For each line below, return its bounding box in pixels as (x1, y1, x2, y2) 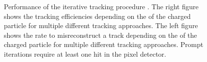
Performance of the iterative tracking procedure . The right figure (4, 1, 199, 11)
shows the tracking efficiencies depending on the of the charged (4, 11, 191, 21)
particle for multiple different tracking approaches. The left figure (4, 20, 198, 31)
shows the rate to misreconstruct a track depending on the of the (4, 30, 197, 40)
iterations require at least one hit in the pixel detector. (4, 48, 166, 59)
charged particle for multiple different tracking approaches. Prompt (4, 39, 204, 49)
